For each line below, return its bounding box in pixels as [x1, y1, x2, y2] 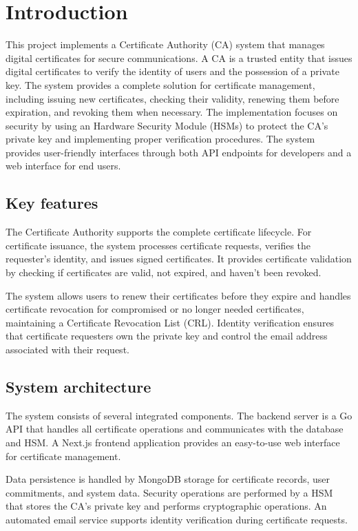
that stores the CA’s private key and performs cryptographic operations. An [6, 499, 327, 513]
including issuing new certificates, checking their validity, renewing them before [6, 91, 339, 105]
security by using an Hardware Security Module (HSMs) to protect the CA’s [6, 118, 328, 132]
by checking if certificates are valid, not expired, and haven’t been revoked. [6, 265, 322, 280]
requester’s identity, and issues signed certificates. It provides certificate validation [6, 251, 352, 266]
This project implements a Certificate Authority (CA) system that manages [6, 37, 325, 52]
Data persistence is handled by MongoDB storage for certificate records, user [6, 472, 330, 486]
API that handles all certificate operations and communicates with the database [6, 421, 344, 436]
